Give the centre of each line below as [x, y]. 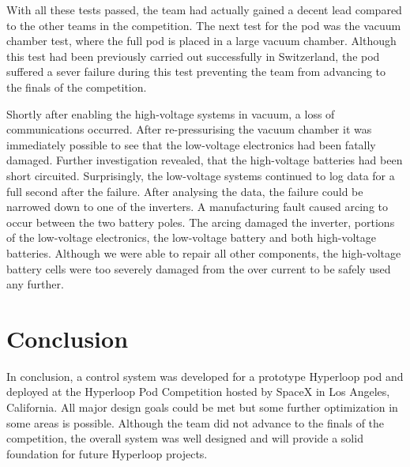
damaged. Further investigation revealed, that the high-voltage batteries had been [205, 160]
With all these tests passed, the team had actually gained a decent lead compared [204, 9]
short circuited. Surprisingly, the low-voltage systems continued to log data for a [201, 175]
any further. [35, 284]
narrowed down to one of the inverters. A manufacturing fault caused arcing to [197, 207]
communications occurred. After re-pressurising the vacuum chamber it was [189, 129]
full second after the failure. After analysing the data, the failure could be [185, 191]
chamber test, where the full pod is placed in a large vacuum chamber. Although [201, 41]
